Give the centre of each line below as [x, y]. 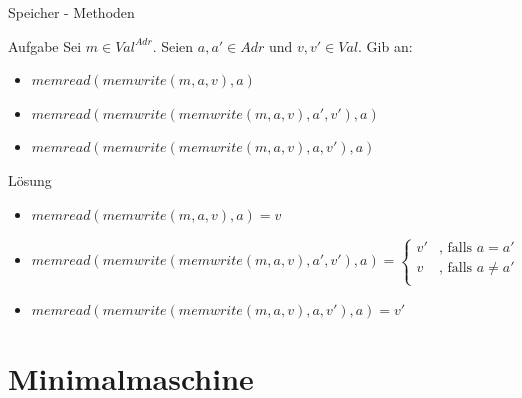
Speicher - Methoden [71, 12]
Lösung [30, 179]
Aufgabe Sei [45, 45]
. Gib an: [385, 45]
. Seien [173, 45]
